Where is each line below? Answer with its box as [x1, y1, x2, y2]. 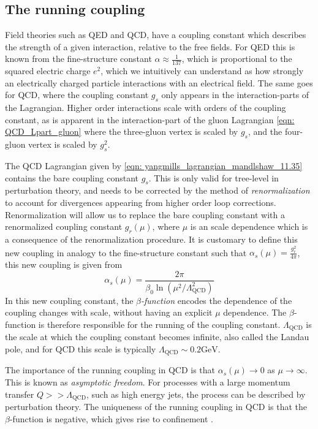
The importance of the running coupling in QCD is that [5, 363, 215, 376]
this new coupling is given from [5, 258, 123, 271]
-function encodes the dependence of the [140, 294, 292, 306]
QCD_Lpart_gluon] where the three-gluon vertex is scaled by [5, 125, 238, 138]
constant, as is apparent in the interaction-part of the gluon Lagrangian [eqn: [5, 113, 295, 126]
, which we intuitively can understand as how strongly [100, 64, 304, 77]
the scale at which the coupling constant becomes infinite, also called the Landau [5, 330, 309, 343]
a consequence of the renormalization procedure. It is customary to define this [5, 232, 298, 245]
